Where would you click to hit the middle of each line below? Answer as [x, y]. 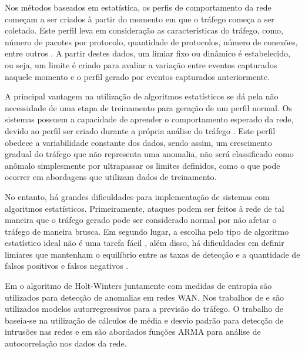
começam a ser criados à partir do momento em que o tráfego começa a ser [140, 19]
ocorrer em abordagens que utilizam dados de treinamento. [111, 177]
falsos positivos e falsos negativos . [67, 266]
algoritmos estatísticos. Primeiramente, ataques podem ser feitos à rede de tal [145, 208]
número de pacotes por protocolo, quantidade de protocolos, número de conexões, [151, 41]
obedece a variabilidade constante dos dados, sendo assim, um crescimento [138, 142]
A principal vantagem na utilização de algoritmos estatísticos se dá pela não [142, 96]
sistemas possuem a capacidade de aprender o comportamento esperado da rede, [149, 119]
